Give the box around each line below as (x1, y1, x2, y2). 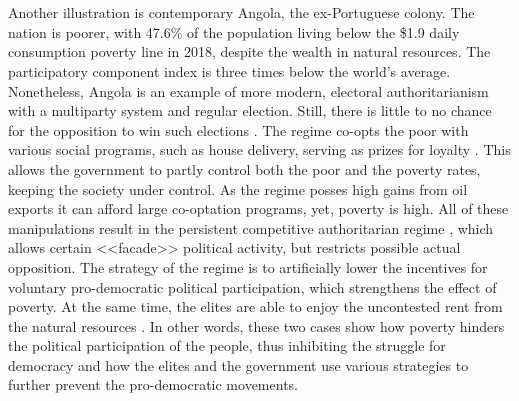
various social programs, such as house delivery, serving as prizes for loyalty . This (8, 139, 511, 160)
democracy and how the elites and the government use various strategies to (8, 354, 469, 375)
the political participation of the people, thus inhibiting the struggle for (8, 335, 446, 356)
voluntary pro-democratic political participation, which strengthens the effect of (8, 276, 497, 297)
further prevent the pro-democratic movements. (8, 374, 298, 395)
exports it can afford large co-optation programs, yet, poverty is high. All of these (8, 198, 509, 219)
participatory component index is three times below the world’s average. (8, 60, 451, 81)
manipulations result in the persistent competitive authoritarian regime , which (8, 217, 494, 238)
